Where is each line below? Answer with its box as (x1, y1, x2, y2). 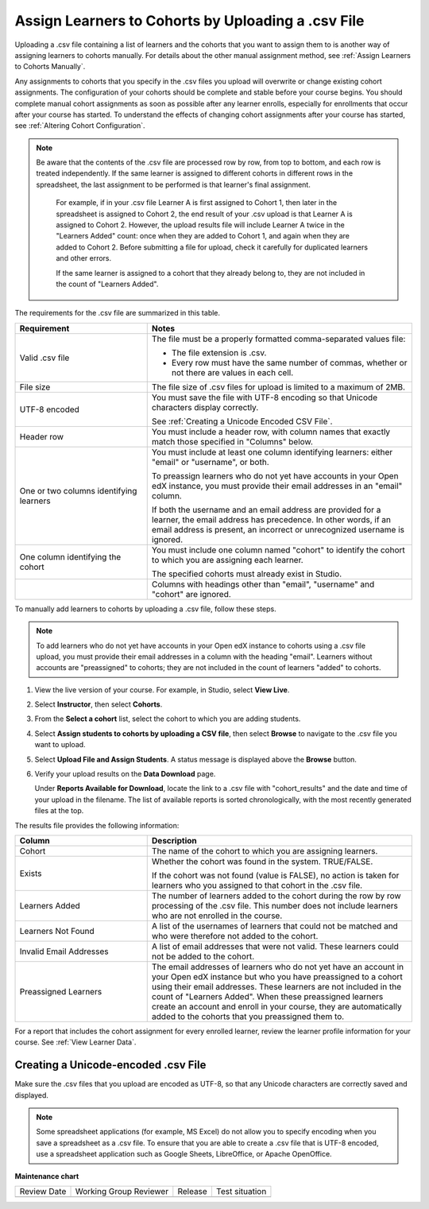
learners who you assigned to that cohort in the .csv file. (151, 880, 363, 890)
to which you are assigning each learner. (151, 554, 303, 565)
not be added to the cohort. (151, 951, 255, 962)
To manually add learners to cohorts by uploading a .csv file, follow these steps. (14, 604, 277, 614)
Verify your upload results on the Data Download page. (34, 769, 216, 779)
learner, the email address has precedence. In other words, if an (151, 513, 392, 525)
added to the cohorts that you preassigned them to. (151, 1011, 345, 1021)
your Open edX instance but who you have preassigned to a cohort (151, 971, 403, 982)
